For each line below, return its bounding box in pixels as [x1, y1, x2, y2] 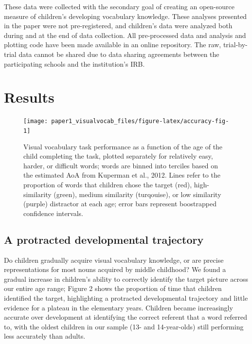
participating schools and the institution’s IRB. [4, 58, 145, 69]
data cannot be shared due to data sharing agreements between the [18, 49, 219, 59]
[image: [23, 118, 48, 125]
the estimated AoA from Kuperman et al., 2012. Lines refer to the [23, 170, 220, 180]
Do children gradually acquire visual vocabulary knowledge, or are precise [4, 254, 224, 265]
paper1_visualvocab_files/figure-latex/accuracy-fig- [51, 118, 229, 125]
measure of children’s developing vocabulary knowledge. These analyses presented [4, 11, 247, 21]
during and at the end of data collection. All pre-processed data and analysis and [4, 30, 246, 40]
